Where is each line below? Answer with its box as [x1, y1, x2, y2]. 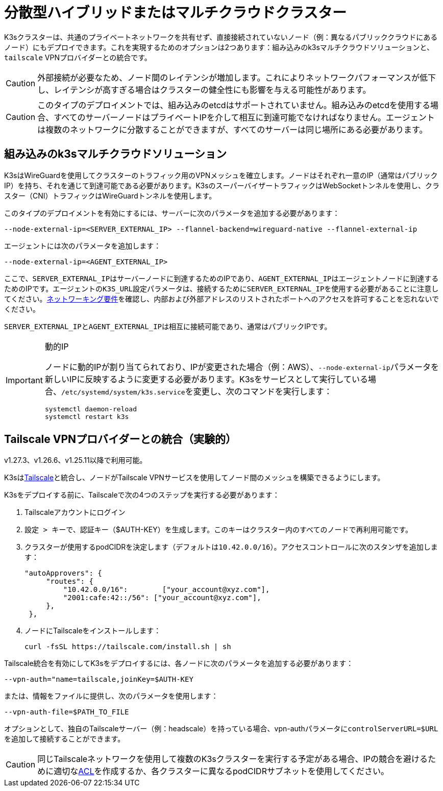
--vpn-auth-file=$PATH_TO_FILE [4, 708, 129, 716]
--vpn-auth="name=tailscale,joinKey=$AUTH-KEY [4, 675, 193, 684]
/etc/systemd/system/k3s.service [61, 388, 185, 396]
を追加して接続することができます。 [4, 734, 125, 744]
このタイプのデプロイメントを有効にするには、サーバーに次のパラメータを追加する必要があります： [4, 208, 340, 217]
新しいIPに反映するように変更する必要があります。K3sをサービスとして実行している [44, 374, 368, 384]
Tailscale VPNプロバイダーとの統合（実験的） [4, 433, 236, 446]
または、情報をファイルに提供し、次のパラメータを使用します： [4, 691, 218, 701]
